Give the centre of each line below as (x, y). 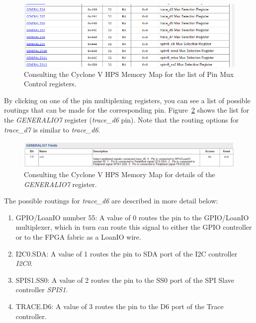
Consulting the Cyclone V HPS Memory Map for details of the (120, 174)
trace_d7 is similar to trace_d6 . (52, 129)
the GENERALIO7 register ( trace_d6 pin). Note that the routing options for (122, 120)
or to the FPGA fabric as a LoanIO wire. (78, 236)
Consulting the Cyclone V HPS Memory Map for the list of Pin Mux (129, 74)
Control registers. (50, 84)
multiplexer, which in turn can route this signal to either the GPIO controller (134, 227)
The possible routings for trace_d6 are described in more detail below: (111, 201)
